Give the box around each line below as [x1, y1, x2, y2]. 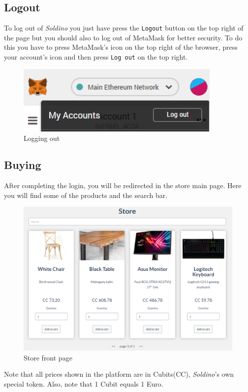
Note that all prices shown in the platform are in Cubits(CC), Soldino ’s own [4, 369, 234, 379]
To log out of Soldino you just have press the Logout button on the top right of [4, 23, 244, 33]
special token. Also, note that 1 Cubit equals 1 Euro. [4, 379, 163, 389]
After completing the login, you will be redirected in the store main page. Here [4, 180, 242, 191]
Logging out [24, 133, 60, 143]
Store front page [24, 352, 72, 362]
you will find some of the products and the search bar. [4, 190, 168, 200]
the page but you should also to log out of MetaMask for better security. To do [4, 32, 243, 42]
